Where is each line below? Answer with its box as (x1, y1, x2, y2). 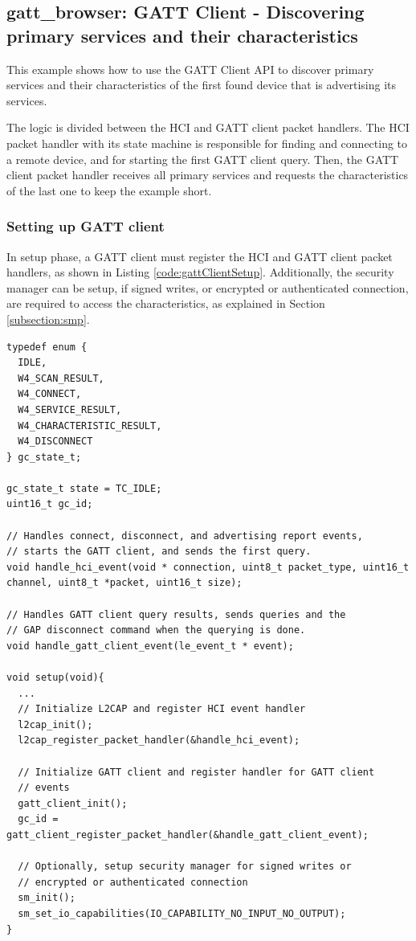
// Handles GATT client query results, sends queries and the (6, 608, 346, 620)
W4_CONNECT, (18, 388, 82, 400)
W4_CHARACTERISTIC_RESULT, (18, 419, 162, 432)
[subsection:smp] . (6, 310, 90, 327)
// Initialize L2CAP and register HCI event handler (18, 703, 306, 715)
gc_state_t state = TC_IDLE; (6, 482, 162, 494)
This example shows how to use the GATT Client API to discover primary (6, 60, 374, 77)
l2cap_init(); (18, 718, 93, 730)
